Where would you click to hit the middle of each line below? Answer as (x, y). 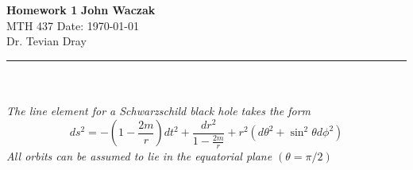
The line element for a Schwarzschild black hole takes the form (159, 110)
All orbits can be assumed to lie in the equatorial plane (139, 155)
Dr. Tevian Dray (46, 41)
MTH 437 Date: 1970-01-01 (73, 25)
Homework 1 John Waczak (81, 10)
